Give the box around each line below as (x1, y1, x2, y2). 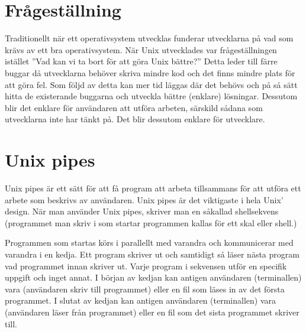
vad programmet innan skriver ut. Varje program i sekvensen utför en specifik (5, 259, 287, 272)
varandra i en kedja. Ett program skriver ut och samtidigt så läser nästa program (5, 248, 299, 260)
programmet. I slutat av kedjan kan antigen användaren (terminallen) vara (5, 294, 276, 307)
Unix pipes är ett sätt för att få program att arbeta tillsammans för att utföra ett (5, 182, 301, 194)
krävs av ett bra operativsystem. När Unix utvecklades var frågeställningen (5, 43, 277, 56)
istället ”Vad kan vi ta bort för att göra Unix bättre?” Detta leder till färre (5, 55, 278, 67)
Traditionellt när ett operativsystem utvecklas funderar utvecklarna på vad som (5, 32, 294, 44)
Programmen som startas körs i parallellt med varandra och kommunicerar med (5, 236, 294, 249)
